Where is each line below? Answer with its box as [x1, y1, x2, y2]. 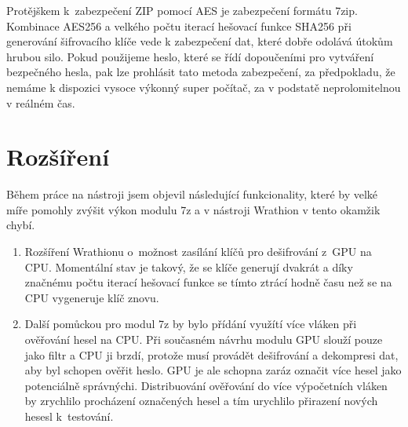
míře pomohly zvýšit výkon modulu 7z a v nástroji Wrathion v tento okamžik [6, 201, 381, 217]
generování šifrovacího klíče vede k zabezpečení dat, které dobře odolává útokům [6, 33, 393, 49]
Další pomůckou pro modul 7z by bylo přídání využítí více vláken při [24, 316, 357, 332]
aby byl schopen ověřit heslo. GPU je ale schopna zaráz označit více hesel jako [24, 362, 402, 378]
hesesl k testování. [24, 408, 114, 424]
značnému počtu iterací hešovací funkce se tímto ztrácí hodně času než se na [24, 274, 392, 290]
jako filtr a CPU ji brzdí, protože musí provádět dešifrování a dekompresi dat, [24, 346, 399, 363]
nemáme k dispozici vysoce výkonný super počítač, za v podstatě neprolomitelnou [6, 78, 401, 95]
